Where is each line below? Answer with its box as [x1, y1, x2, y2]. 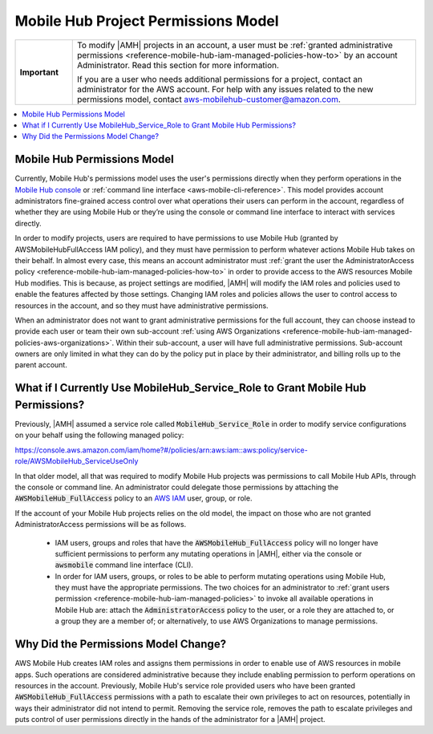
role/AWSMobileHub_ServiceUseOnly [14, 456, 139, 466]
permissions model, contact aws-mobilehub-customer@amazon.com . [76, 93, 341, 104]
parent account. [14, 360, 67, 370]
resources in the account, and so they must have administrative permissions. [14, 301, 269, 310]
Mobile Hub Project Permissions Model [14, 12, 280, 30]
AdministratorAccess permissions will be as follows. [14, 520, 187, 529]
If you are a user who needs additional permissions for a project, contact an [76, 73, 362, 84]
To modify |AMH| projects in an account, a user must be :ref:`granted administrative [76, 39, 393, 51]
